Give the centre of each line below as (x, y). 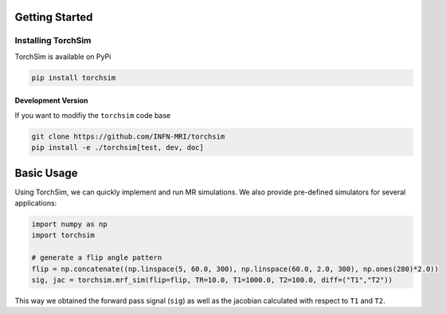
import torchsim (63, 235)
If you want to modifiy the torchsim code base (93, 115)
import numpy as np (69, 224)
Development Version (51, 100)
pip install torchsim (74, 77)
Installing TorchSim (53, 41)
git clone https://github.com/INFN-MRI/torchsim (128, 136)
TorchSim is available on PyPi (63, 57)
